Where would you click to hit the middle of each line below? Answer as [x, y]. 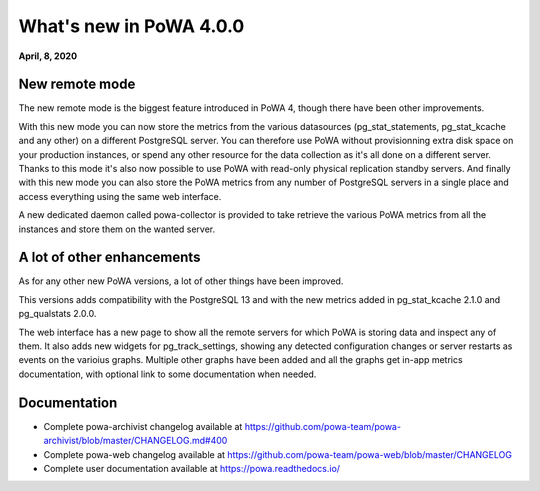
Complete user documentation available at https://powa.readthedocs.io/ [191, 468]
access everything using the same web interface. [120, 196]
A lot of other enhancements [109, 257]
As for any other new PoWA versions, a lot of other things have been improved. [181, 281]
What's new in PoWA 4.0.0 [131, 26]
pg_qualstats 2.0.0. [57, 314]
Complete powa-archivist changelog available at [143, 426]
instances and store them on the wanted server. [117, 229]
